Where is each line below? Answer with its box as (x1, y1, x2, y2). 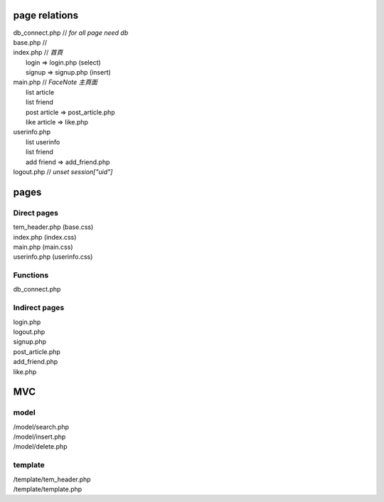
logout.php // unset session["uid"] (13, 167, 113, 176)
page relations (13, 9, 78, 21)
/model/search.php (13, 422, 70, 431)
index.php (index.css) (13, 233, 77, 241)
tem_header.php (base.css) (13, 223, 94, 231)
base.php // (13, 38, 48, 46)
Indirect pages (13, 303, 65, 313)
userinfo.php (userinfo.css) (13, 252, 93, 261)
